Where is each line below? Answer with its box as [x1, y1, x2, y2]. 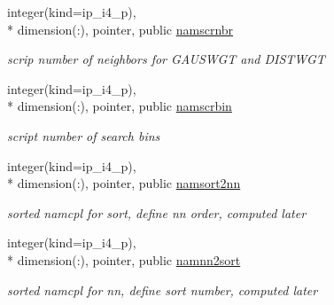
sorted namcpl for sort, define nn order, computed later [7, 203, 307, 222]
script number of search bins [7, 126, 160, 145]
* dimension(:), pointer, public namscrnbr [7, 20, 234, 38]
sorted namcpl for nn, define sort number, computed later [7, 280, 318, 299]
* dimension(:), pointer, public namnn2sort [7, 250, 241, 269]
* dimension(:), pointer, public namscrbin [7, 97, 232, 115]
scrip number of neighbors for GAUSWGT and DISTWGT [7, 50, 325, 68]
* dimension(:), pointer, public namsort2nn [7, 174, 241, 192]
